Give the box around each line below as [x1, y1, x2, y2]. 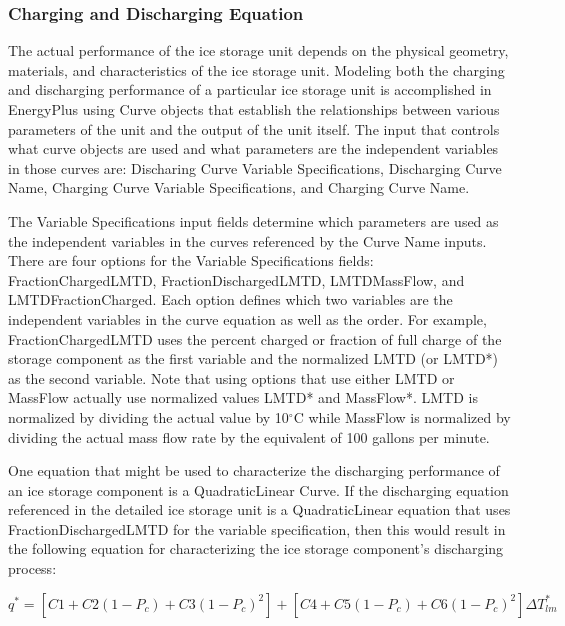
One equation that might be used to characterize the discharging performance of [8, 460, 500, 481]
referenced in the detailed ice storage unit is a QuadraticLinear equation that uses [8, 499, 511, 520]
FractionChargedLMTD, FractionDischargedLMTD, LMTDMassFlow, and [8, 269, 465, 290]
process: [8, 558, 57, 579]
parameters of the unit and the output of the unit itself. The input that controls [8, 118, 500, 139]
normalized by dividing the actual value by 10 [8, 406, 289, 427]
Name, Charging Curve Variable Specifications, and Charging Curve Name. [8, 177, 470, 198]
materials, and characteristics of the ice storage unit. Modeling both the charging [8, 59, 505, 80]
